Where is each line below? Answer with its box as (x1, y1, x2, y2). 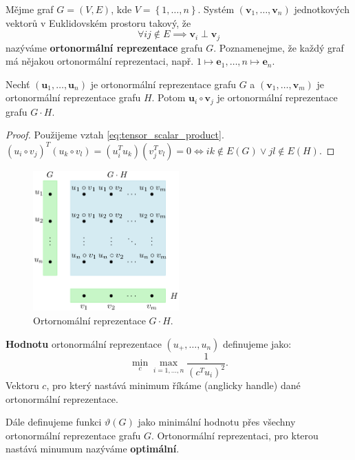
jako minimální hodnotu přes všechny (138, 415, 296, 429)
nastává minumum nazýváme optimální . (6, 441, 180, 456)
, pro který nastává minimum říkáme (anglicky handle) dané (46, 378, 301, 393)
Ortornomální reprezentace (33, 313, 146, 328)
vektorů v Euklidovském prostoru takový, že (6, 15, 191, 30)
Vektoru (6, 378, 39, 393)
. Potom (151, 90, 186, 105)
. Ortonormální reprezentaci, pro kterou (151, 428, 319, 442)
